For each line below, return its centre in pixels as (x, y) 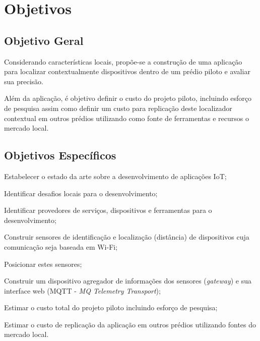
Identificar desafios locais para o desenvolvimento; (81, 193)
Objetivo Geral (44, 40)
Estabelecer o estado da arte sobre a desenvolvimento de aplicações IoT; (115, 176)
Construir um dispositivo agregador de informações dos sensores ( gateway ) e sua (128, 281)
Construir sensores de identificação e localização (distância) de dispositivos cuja (127, 237)
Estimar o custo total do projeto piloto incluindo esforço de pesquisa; (111, 307)
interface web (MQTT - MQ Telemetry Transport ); (82, 290)
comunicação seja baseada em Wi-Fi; (61, 246)
